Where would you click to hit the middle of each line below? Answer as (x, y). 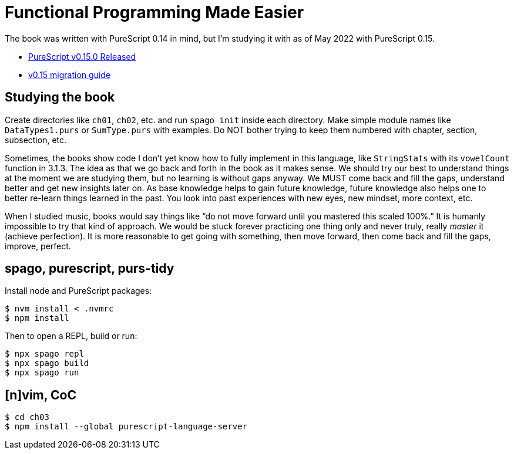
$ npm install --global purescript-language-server (126, 427)
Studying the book (60, 97)
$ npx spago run (42, 373)
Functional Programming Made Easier (154, 12)
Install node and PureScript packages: (78, 291)
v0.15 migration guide (70, 74)
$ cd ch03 (27, 417)
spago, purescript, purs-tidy (90, 269)
